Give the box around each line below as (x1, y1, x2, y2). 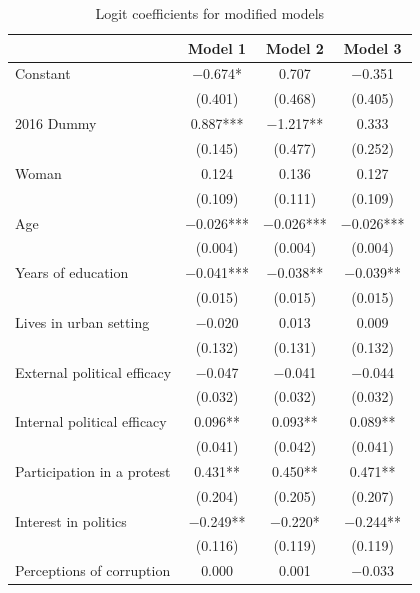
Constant (15, 63, 71, 84)
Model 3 (343, 37, 402, 58)
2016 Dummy (15, 113, 97, 134)
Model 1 (188, 37, 247, 58)
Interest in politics (15, 510, 127, 531)
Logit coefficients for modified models (95, 3, 325, 23)
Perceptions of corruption (15, 560, 171, 581)
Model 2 (265, 37, 324, 58)
